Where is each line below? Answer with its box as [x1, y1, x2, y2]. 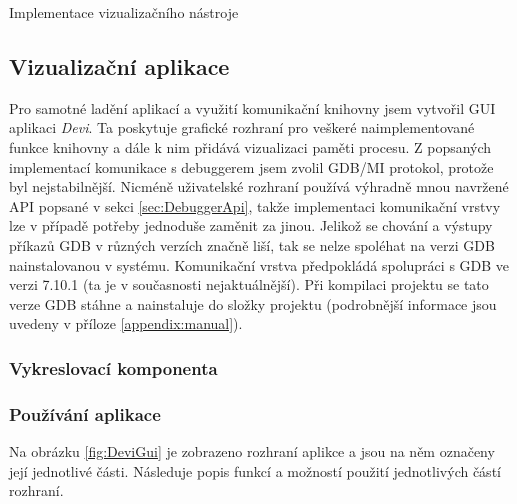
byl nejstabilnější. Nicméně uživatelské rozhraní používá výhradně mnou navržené [9, 176, 509, 197]
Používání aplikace [9, 401, 161, 426]
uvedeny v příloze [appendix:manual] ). [9, 313, 243, 334]
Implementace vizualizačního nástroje [9, 2, 239, 22]
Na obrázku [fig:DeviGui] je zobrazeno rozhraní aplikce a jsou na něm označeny [9, 440, 495, 461]
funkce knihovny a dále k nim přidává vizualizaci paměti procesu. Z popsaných [9, 136, 492, 157]
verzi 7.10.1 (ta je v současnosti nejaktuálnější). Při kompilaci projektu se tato [9, 274, 489, 295]
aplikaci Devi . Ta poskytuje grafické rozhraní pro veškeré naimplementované [9, 117, 475, 138]
